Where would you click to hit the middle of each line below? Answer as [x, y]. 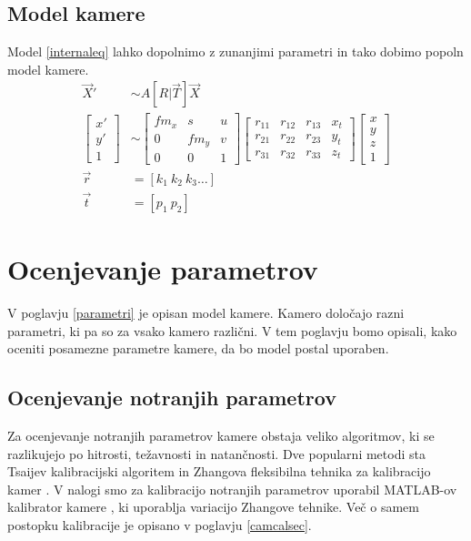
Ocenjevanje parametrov [163, 269]
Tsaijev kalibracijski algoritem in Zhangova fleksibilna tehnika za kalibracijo [219, 471]
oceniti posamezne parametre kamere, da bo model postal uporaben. [198, 348]
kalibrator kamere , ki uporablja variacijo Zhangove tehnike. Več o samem [213, 507]
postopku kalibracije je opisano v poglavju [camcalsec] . [160, 525]
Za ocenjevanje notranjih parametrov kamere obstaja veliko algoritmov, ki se [221, 436]
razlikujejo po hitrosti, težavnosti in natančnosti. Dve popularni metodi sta [216, 453]
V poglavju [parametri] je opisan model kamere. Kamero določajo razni [206, 313]
